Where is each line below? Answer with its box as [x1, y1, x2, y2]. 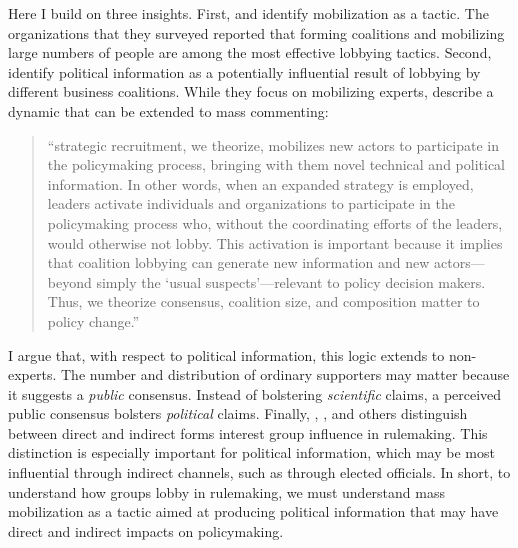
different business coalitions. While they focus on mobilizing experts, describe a [8, 81, 494, 102]
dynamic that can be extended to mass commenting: [8, 100, 329, 121]
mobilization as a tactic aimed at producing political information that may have [8, 501, 499, 522]
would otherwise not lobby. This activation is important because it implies [47, 232, 503, 253]
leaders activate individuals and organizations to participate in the [47, 193, 455, 214]
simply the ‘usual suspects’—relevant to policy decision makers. [96, 271, 486, 292]
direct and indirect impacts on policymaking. [8, 520, 284, 541]
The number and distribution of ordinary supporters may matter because [61, 364, 510, 385]
